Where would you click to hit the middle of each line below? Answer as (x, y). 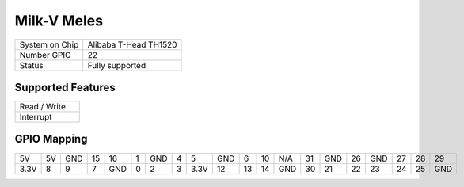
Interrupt (36, 117)
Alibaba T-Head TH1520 (132, 44)
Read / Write (43, 107)
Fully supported (117, 65)
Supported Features (65, 87)
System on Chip (49, 44)
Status (31, 65)
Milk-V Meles (59, 21)
